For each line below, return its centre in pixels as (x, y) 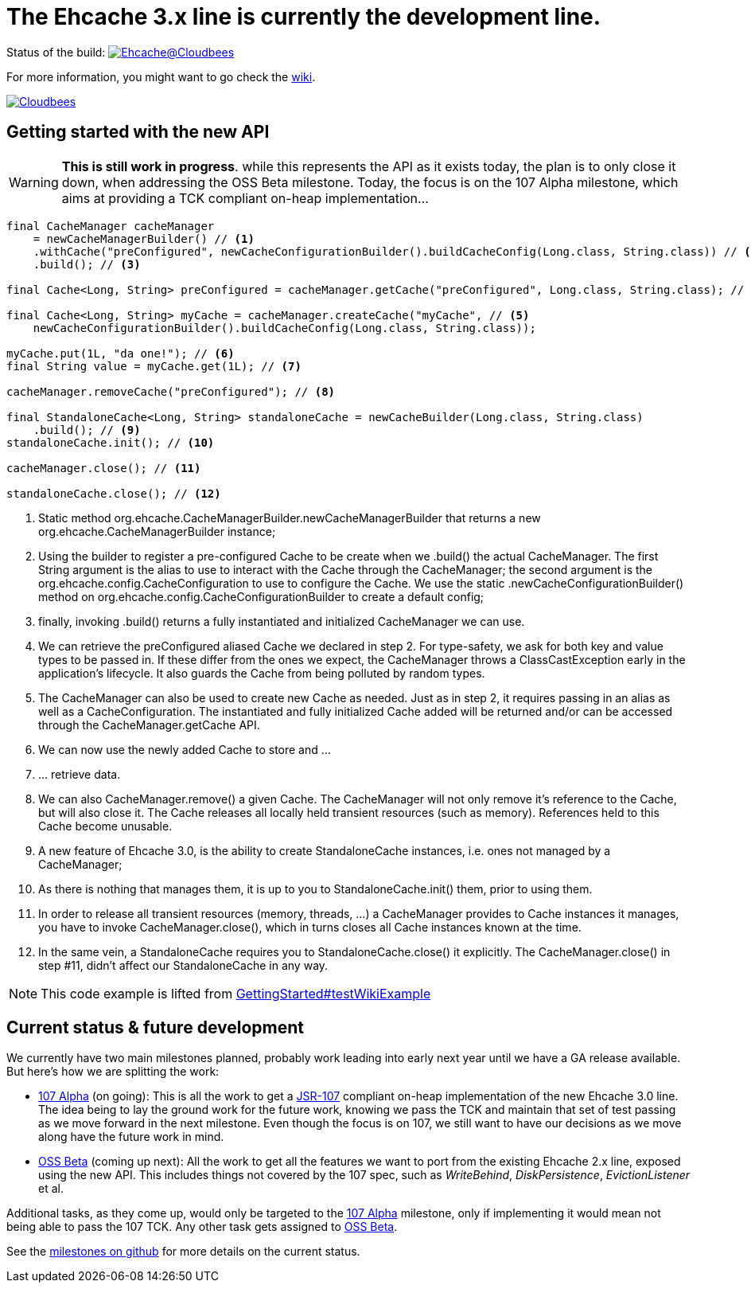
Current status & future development (155, 1028)
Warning (34, 182)
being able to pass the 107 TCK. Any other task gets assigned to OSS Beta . (202, 1227)
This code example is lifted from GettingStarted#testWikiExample (236, 993)
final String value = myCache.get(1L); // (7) (154, 366)
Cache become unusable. (105, 826)
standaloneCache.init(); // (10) (111, 442)
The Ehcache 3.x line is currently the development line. (304, 17)
